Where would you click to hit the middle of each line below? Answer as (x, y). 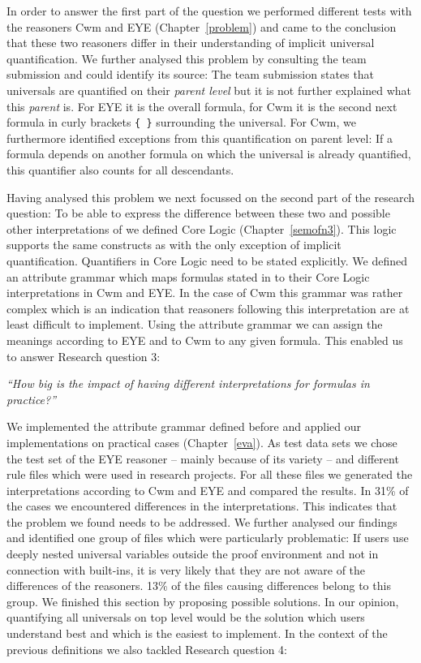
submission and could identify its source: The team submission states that (191, 74)
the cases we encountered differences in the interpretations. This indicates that (202, 506)
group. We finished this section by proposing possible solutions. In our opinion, (203, 601)
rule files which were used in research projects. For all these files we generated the (210, 474)
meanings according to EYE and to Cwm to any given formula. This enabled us (205, 340)
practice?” (32, 399)
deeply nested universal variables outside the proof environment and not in (193, 554)
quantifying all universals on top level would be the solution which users (186, 617)
